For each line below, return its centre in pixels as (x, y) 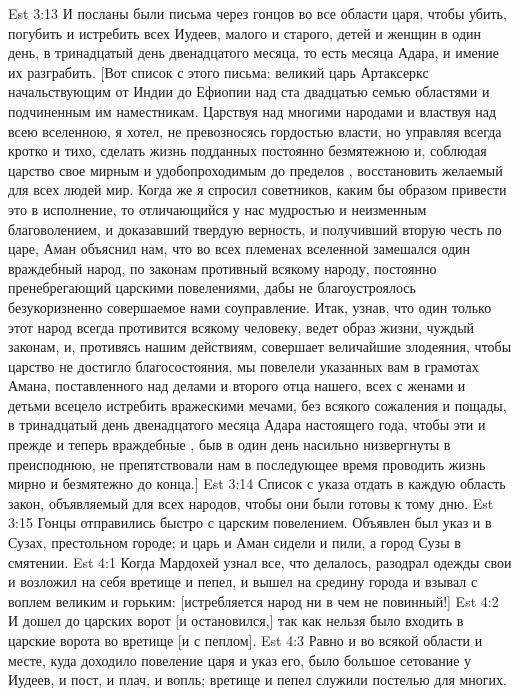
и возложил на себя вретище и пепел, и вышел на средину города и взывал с (243, 581)
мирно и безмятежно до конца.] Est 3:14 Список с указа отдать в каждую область (257, 483)
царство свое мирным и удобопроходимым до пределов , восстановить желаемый (255, 169)
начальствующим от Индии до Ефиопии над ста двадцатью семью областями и (249, 91)
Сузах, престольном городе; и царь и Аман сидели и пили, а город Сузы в (234, 542)
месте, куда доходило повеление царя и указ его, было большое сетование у (240, 659)
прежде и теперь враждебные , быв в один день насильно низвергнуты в (229, 444)
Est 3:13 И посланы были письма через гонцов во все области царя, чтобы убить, (257, 13)
